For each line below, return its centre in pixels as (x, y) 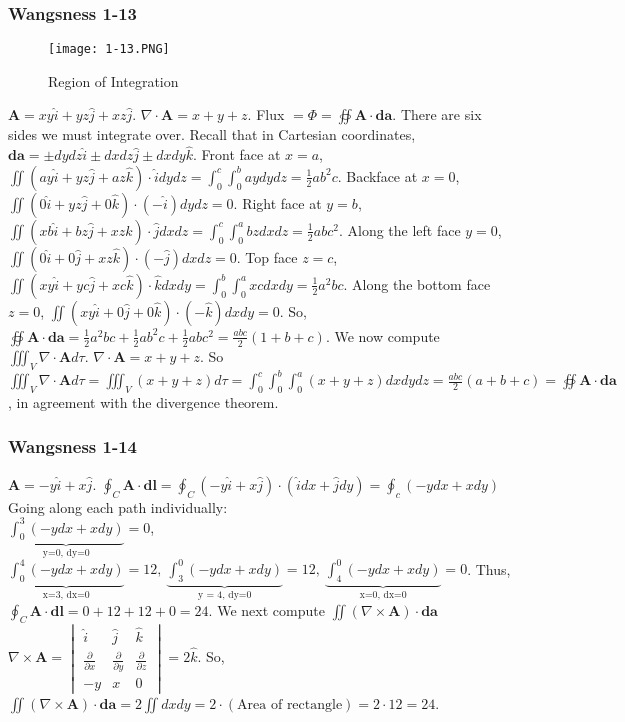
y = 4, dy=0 (225, 595)
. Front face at (237, 154)
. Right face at (277, 202)
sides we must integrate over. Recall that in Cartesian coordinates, (212, 134)
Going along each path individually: (118, 506)
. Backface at (377, 175)
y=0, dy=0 (66, 553)
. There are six (437, 114)
